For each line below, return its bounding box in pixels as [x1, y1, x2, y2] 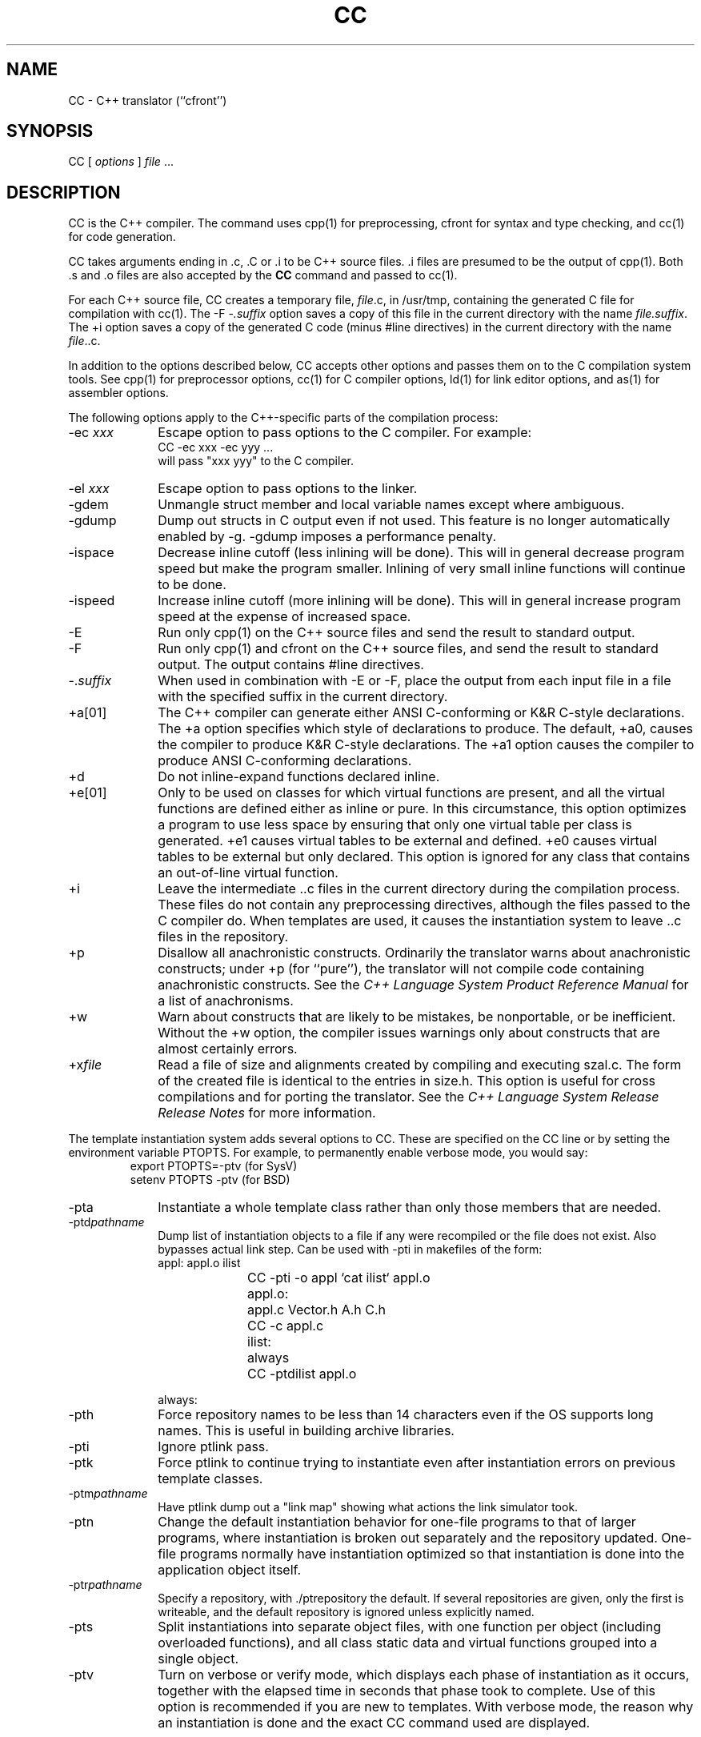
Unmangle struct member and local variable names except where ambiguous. [158, 496, 625, 513]
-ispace [68, 544, 114, 561]
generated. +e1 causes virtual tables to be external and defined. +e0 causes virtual [158, 832, 658, 849]
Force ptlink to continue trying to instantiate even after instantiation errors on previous [158, 1454, 675, 1471]
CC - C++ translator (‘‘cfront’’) [68, 93, 227, 107]
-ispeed [68, 592, 115, 609]
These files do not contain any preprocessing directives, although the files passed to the [158, 897, 691, 913]
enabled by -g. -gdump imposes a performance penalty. [158, 528, 496, 545]
